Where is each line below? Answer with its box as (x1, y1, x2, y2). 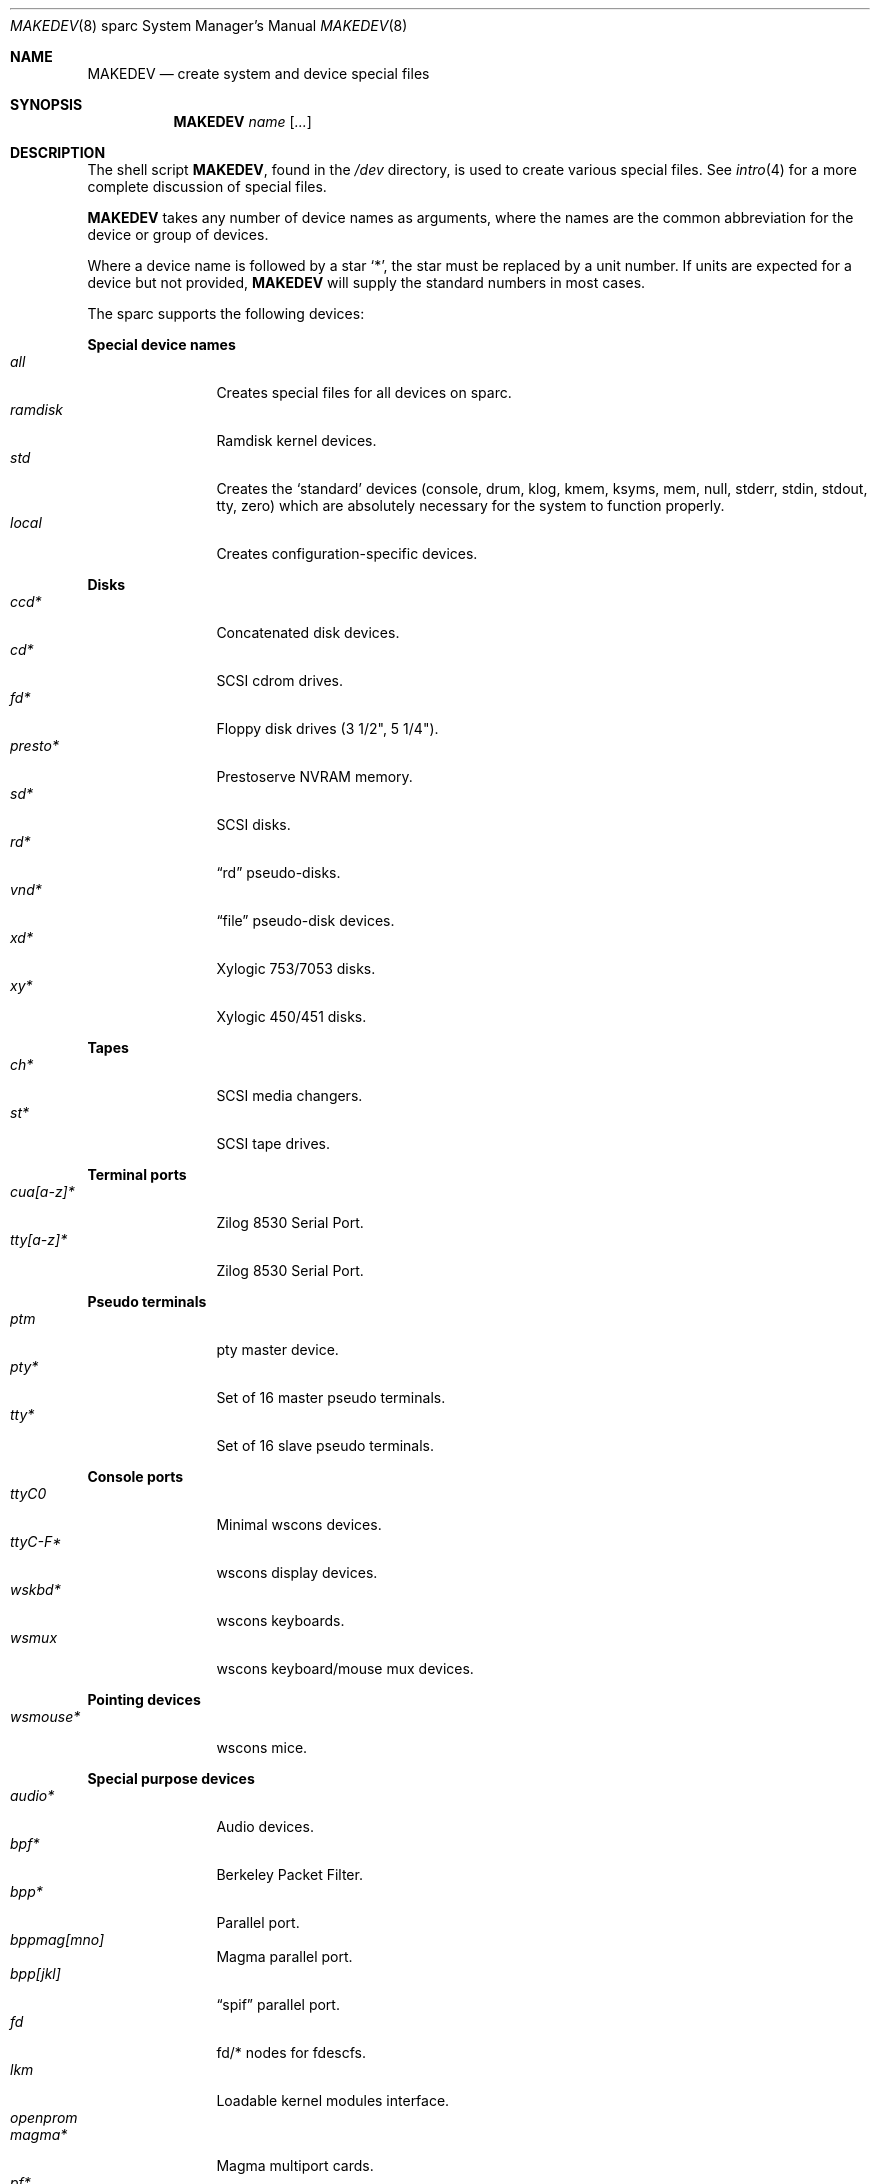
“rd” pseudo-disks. (216, 864, 341, 881)
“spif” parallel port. (216, 1996, 340, 2013)
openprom (10, 2109, 78, 2126)
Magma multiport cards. (216, 2157, 374, 2174)
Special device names (87, 336, 236, 353)
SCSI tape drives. (216, 1135, 331, 1152)
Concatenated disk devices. (216, 624, 400, 641)
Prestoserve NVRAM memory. (216, 768, 413, 785)
